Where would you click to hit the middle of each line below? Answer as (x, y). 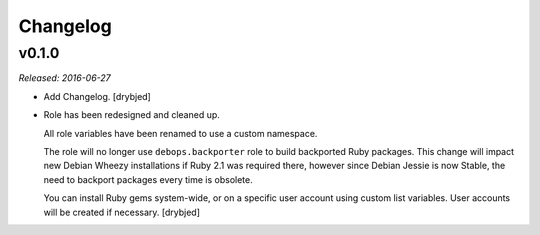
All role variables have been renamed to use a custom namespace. (180, 133)
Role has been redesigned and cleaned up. (131, 115)
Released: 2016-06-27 (65, 78)
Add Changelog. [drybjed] (97, 96)
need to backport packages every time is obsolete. (148, 179)
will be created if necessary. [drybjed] (121, 212)
